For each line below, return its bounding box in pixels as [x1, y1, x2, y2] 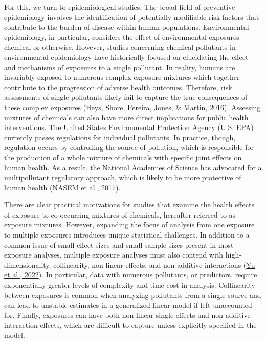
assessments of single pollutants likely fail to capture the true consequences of [4, 92, 248, 102]
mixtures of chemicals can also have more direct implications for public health [4, 112, 249, 122]
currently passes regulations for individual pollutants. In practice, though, [4, 132, 236, 142]
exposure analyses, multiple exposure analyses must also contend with [4, 249, 224, 260]
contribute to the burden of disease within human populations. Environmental [4, 22, 249, 32]
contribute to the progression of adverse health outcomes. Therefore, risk [4, 81, 232, 92]
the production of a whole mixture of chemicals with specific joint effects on [4, 152, 242, 162]
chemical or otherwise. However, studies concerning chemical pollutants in [4, 41, 236, 52]
